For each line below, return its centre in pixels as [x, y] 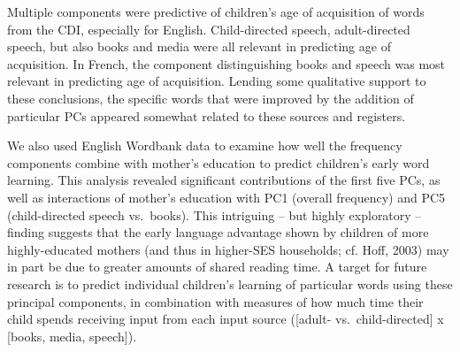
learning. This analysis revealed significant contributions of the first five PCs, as [224, 180]
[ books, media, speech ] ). [72, 336]
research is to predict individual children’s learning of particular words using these [230, 283]
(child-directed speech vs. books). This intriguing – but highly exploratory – [215, 214]
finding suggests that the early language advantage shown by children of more [218, 232]
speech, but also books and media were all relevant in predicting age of [199, 46]
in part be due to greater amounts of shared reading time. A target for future [217, 267]
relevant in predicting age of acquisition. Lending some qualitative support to [217, 81]
